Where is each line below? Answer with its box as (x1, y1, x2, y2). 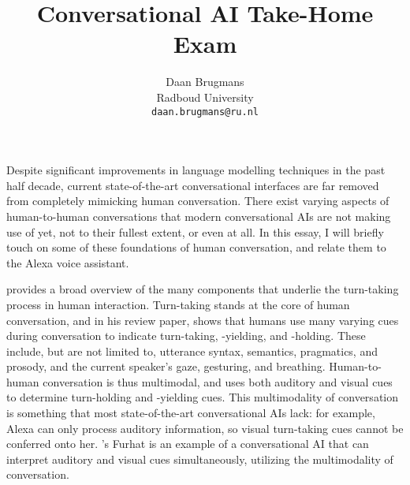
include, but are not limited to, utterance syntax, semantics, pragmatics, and (6, 342, 378, 359)
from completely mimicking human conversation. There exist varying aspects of (6, 192, 389, 209)
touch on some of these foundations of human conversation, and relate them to (6, 239, 386, 256)
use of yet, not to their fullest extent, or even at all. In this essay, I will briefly (6, 223, 384, 240)
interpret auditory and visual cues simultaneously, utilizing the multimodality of (6, 450, 393, 467)
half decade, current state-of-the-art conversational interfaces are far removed (6, 177, 379, 193)
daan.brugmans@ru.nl (151, 106, 259, 118)
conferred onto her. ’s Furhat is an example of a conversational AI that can (6, 435, 369, 452)
